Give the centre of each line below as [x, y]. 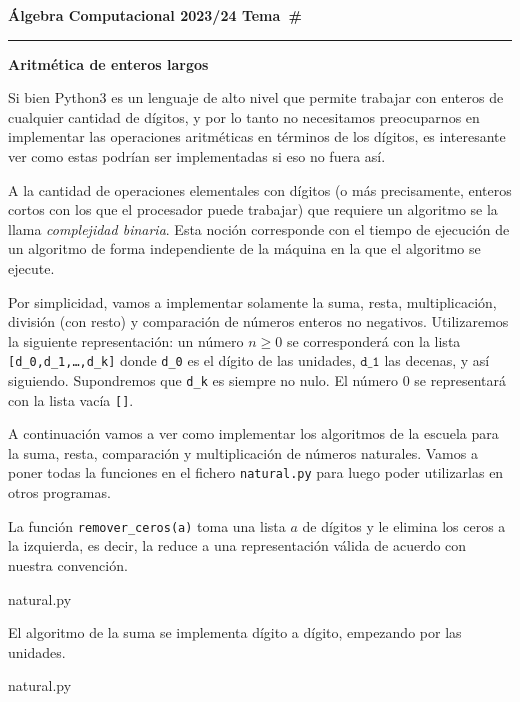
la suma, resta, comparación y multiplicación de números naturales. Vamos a [243, 452]
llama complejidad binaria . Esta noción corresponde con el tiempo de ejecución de [259, 228]
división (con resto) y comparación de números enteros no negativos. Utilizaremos [258, 321]
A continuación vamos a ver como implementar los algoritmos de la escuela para [253, 433]
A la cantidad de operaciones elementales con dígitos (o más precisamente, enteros [260, 189]
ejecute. [31, 267]
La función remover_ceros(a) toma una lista [147, 525]
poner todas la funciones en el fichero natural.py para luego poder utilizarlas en [256, 472]
